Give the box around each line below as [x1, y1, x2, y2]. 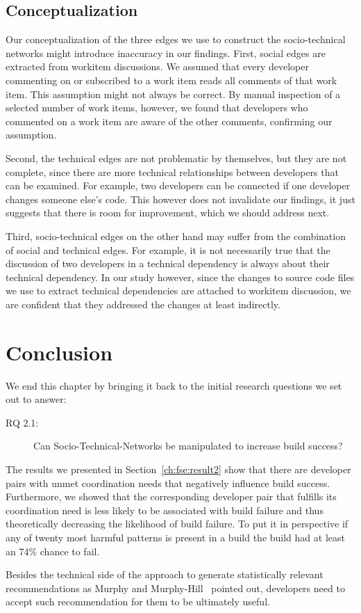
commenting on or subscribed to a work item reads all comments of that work [6, 72, 337, 87]
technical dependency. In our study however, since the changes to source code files [6, 269, 355, 284]
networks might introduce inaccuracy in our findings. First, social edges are [6, 45, 326, 60]
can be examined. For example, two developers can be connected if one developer [6, 178, 351, 193]
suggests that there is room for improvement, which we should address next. [6, 205, 330, 220]
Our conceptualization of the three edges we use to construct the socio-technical [6, 32, 346, 47]
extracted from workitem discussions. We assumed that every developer [6, 59, 309, 74]
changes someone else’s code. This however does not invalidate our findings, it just [6, 191, 355, 206]
